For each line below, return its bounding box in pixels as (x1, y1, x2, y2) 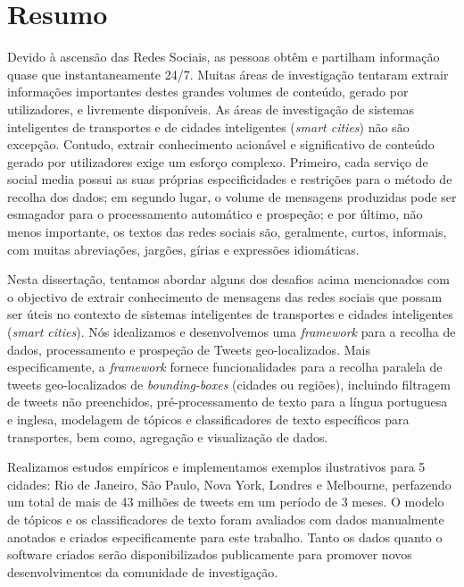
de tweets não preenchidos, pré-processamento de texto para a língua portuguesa (7, 392, 448, 411)
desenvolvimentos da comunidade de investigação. (7, 562, 278, 581)
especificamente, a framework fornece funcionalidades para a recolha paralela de (7, 357, 443, 376)
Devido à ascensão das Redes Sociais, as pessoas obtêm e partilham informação (7, 47, 440, 66)
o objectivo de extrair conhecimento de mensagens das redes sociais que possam (7, 287, 443, 306)
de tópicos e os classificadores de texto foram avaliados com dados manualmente (7, 509, 444, 528)
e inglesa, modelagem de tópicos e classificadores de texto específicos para (7, 410, 410, 428)
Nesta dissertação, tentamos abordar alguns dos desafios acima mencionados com (7, 270, 450, 289)
